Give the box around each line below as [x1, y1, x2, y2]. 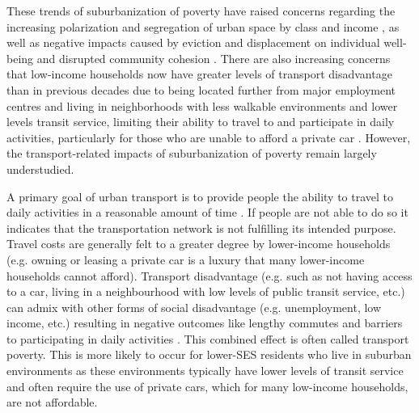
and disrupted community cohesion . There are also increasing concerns [36, 49, 391, 66]
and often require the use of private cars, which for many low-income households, [6, 377, 408, 394]
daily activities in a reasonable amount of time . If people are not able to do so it [6, 204, 408, 221]
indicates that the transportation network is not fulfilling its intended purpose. [6, 219, 396, 236]
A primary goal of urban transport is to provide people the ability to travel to [6, 188, 394, 204]
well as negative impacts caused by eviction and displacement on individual [6, 34, 380, 51]
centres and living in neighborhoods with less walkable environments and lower [6, 97, 398, 114]
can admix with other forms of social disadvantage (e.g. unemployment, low [6, 298, 382, 315]
